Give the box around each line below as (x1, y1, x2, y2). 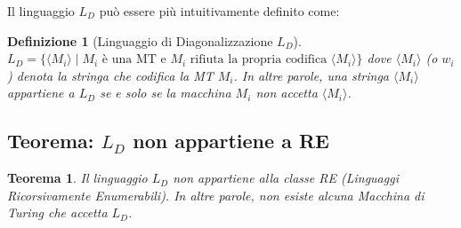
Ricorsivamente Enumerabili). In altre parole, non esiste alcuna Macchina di (7, 185, 425, 204)
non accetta (255, 83, 318, 102)
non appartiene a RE (133, 127, 329, 154)
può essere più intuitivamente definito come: (99, 2, 340, 20)
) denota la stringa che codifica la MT (7, 66, 214, 84)
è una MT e (101, 53, 166, 67)
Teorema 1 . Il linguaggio (7, 169, 148, 187)
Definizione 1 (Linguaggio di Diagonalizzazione (7, 31, 273, 50)
